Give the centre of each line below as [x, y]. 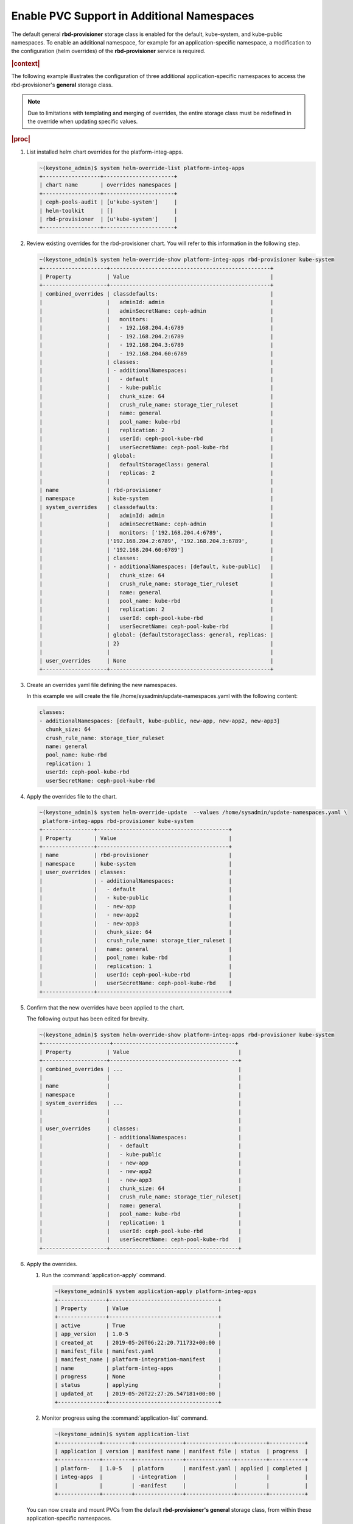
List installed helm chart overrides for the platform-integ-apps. [105, 152]
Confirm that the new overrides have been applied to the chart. [106, 1007]
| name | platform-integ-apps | [138, 1368]
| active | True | [138, 1325]
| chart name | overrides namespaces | [108, 185]
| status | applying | [138, 1385]
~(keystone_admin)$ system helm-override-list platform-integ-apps [142, 168]
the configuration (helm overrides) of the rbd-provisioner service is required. [108, 51]
